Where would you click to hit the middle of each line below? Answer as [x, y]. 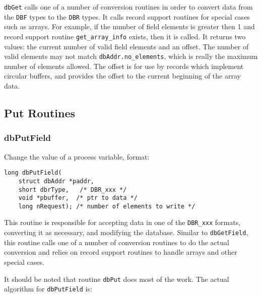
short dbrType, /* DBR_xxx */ [73, 190]
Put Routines [40, 113]
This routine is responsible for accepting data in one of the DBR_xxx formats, [122, 222]
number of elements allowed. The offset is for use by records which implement [124, 66]
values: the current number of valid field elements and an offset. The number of [126, 46]
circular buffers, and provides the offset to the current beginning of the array [122, 76]
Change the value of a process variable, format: [77, 156]
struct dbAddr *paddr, [56, 181]
